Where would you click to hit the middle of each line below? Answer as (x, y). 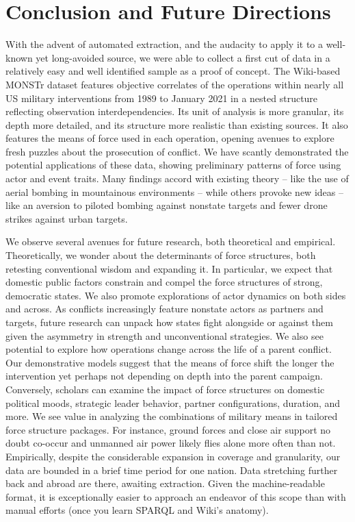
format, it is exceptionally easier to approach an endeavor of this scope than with (176, 496)
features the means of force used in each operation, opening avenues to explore (170, 138)
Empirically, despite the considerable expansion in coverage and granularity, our (173, 456)
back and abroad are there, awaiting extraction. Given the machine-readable (165, 483)
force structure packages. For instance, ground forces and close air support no (168, 429)
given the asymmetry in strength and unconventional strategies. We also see (165, 335)
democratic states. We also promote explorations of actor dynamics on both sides (176, 295)
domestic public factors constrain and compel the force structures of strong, (164, 282)
